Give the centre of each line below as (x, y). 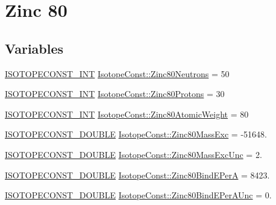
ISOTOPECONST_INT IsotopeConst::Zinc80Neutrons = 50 (117, 73)
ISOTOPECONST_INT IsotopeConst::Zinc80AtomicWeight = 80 (127, 114)
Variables (34, 48)
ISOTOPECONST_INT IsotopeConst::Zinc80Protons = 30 (115, 94)
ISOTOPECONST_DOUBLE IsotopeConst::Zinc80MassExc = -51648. (136, 134)
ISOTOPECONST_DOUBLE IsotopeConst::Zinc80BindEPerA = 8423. (137, 175)
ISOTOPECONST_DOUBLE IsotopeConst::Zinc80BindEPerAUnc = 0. (138, 195)
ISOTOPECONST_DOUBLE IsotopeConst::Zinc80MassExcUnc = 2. (133, 154)
